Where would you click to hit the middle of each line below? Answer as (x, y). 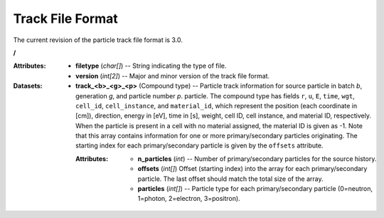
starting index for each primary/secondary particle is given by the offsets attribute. (199, 145)
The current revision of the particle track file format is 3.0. (98, 40)
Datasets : (28, 86)
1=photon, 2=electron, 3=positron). (189, 199)
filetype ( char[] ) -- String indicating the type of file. (151, 66)
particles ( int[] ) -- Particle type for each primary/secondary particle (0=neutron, (255, 189)
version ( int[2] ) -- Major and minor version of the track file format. (173, 76)
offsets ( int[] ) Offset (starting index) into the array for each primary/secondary (252, 169)
